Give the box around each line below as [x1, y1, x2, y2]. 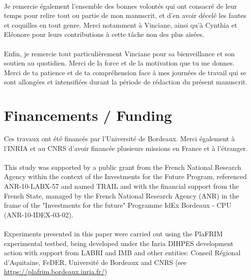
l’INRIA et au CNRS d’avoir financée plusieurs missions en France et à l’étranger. [4, 143, 248, 153]
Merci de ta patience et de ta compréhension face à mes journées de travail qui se [4, 67, 247, 77]
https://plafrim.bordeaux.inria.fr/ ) [4, 266, 108, 277]
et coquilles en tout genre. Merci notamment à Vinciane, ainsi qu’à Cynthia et [4, 19, 237, 30]
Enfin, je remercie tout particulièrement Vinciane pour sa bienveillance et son [4, 48, 235, 58]
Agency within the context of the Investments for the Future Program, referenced [4, 171, 247, 181]
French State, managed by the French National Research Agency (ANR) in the [4, 190, 239, 200]
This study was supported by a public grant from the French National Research [4, 162, 241, 172]
